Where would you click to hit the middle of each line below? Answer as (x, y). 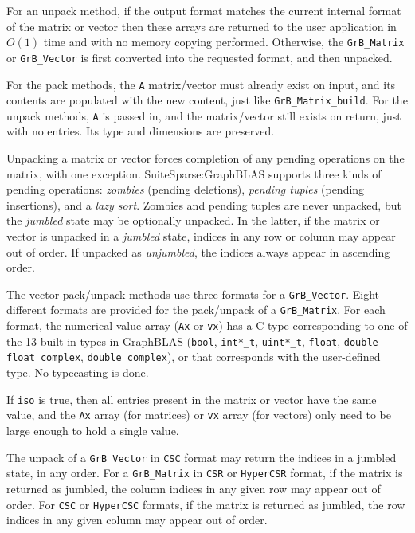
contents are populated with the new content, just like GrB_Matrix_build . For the (207, 100)
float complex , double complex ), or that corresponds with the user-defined (194, 357)
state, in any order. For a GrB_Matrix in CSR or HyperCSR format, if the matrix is (205, 473)
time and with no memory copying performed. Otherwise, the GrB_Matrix (224, 42)
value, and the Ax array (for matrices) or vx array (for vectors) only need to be (199, 415)
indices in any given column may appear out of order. (137, 520)
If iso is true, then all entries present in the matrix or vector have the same (192, 399)
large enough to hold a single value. (93, 430)
